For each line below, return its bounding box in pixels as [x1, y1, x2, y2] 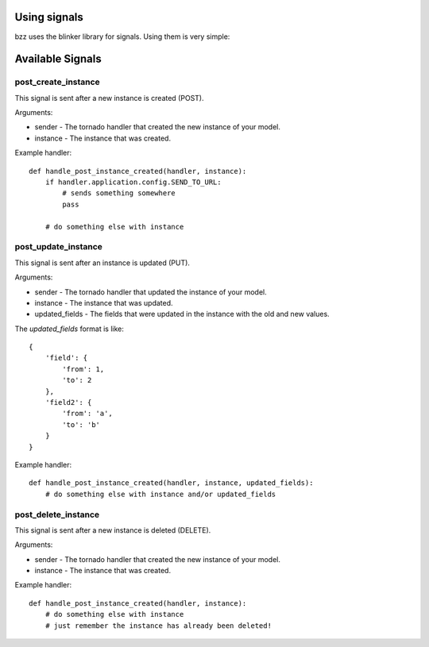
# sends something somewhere [62, 189, 176, 198]
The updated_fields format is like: [14, 324, 125, 333]
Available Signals [14, 52, 102, 66]
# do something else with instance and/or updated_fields [44, 489, 276, 499]
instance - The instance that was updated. [34, 298, 174, 307]
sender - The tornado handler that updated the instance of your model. [34, 287, 267, 297]
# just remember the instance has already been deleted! [44, 621, 272, 630]
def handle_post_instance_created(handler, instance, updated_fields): [29, 479, 314, 487]
